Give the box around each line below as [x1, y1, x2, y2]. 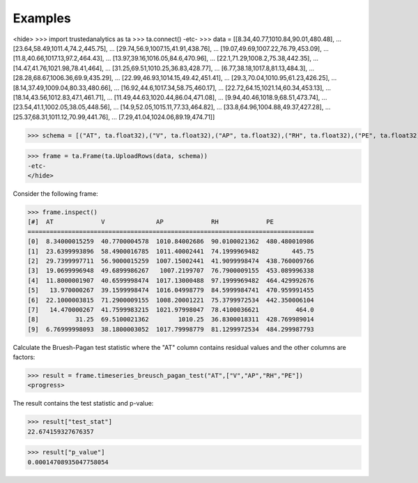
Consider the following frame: [13, 190, 99, 198]
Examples [13, 10, 71, 26]
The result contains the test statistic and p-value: [13, 399, 154, 408]
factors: [13, 353, 36, 362]
